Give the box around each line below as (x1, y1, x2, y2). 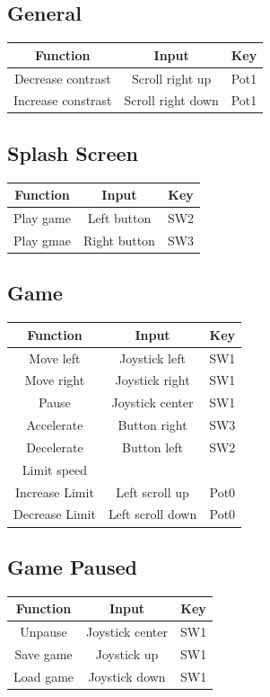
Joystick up (95, 644, 159, 663)
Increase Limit (15, 482, 94, 501)
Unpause (20, 622, 67, 641)
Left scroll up (116, 482, 189, 501)
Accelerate (26, 416, 83, 434)
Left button (87, 209, 152, 228)
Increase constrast (13, 91, 112, 110)
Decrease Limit (13, 505, 96, 523)
